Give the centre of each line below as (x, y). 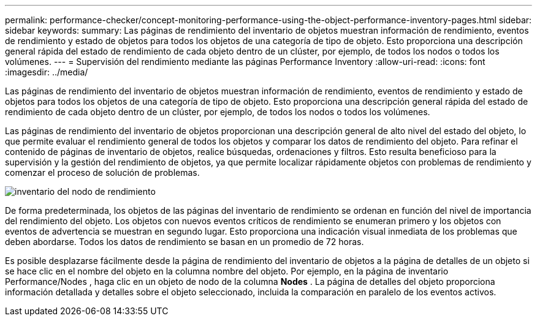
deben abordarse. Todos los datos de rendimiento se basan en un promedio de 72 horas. (185, 242)
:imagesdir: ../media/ (47, 72)
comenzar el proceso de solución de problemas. (102, 172)
